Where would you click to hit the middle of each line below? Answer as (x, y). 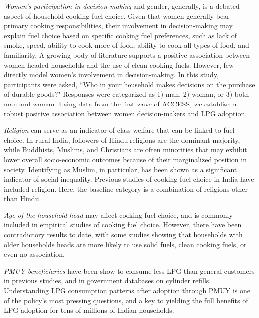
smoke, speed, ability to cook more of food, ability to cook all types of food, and (127, 45)
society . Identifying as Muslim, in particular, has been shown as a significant (121, 169)
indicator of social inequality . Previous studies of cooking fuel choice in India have (129, 179)
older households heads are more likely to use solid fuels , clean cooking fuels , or (125, 244)
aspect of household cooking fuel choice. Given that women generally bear (117, 16)
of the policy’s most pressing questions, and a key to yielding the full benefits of (126, 300)
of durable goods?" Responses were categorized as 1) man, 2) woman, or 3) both (127, 94)
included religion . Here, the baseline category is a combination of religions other (126, 188)
